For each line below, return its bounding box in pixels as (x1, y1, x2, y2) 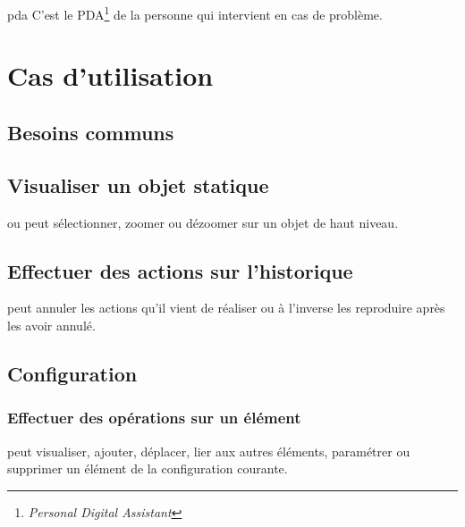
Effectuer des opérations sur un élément (7, 406, 301, 429)
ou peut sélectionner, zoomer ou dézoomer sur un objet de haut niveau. (7, 213, 399, 231)
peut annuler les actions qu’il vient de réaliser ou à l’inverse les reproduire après (7, 298, 445, 317)
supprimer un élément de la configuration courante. (7, 459, 288, 478)
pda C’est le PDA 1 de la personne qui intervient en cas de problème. (7, 3, 383, 23)
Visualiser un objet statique (7, 171, 269, 198)
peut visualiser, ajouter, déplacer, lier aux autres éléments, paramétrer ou (7, 441, 410, 460)
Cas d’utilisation (7, 57, 214, 94)
